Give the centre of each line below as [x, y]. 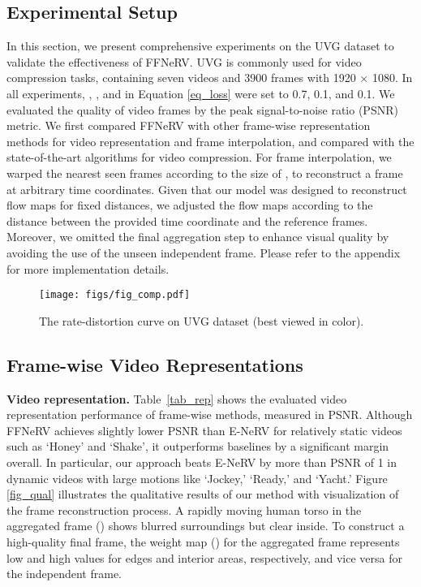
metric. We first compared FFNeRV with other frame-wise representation [189, 125]
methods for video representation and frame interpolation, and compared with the [210, 141]
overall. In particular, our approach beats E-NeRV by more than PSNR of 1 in [202, 462]
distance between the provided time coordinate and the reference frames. [187, 220]
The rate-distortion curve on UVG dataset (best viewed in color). [202, 320]
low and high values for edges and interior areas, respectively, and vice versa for [204, 557]
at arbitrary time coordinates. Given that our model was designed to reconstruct [207, 189]
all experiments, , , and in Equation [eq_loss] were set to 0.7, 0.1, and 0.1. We [201, 93]
